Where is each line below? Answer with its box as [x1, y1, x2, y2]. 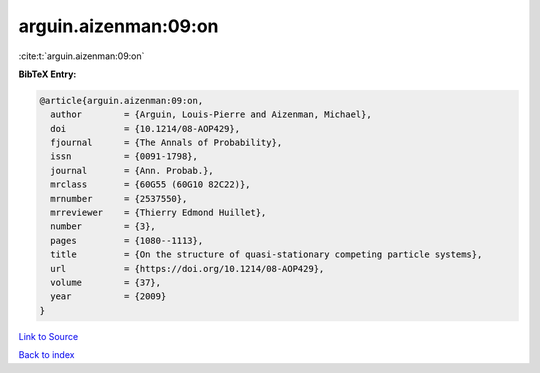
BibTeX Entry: [18, 68, 77, 80]
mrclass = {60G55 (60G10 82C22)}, [50, 179, 251, 190]
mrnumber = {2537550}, [50, 193, 188, 204]
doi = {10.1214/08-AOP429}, [50, 123, 240, 134]
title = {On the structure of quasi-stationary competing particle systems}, [50, 249, 483, 260]
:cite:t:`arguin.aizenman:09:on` [18, 50, 145, 62]
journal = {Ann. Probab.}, [50, 165, 214, 176]
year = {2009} [50, 291, 167, 302]
